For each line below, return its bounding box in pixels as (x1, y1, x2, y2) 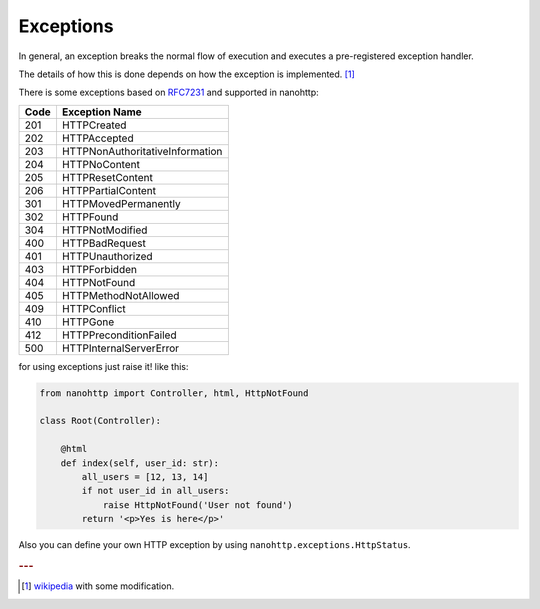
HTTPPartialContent (61, 183, 157, 197)
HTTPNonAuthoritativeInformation (61, 144, 223, 158)
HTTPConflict (61, 301, 127, 315)
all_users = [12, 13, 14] (81, 471, 209, 483)
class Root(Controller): (39, 415, 162, 427)
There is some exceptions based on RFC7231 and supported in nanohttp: (18, 86, 319, 99)
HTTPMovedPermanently (61, 196, 181, 210)
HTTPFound (61, 210, 119, 224)
